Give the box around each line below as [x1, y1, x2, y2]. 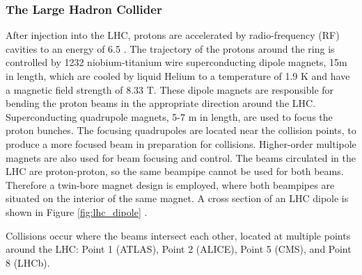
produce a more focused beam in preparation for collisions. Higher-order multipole [6, 136, 356, 151]
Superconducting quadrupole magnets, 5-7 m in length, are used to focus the [6, 109, 333, 124]
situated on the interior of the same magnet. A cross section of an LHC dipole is [6, 191, 349, 206]
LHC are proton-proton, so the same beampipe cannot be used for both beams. [6, 164, 344, 178]
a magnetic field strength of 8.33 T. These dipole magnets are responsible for [6, 82, 334, 97]
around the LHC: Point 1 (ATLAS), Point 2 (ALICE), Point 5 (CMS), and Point [6, 242, 352, 256]
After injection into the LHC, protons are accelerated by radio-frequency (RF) [6, 28, 340, 42]
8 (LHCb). [6, 255, 50, 269]
